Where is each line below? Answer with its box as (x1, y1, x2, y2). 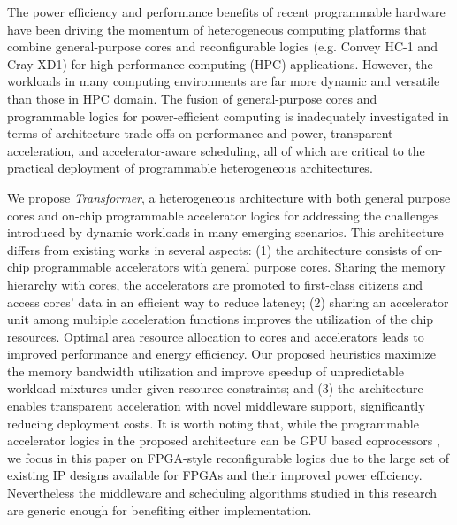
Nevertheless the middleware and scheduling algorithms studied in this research (7, 483, 438, 502)
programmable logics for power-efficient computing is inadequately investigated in (7, 106, 449, 125)
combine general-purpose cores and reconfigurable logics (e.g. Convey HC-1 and (7, 37, 438, 56)
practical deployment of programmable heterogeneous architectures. (7, 158, 373, 177)
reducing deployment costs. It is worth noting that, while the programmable (7, 413, 419, 432)
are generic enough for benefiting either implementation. (7, 500, 312, 519)
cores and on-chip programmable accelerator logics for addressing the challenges (7, 205, 439, 224)
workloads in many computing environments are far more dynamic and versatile (7, 72, 440, 90)
